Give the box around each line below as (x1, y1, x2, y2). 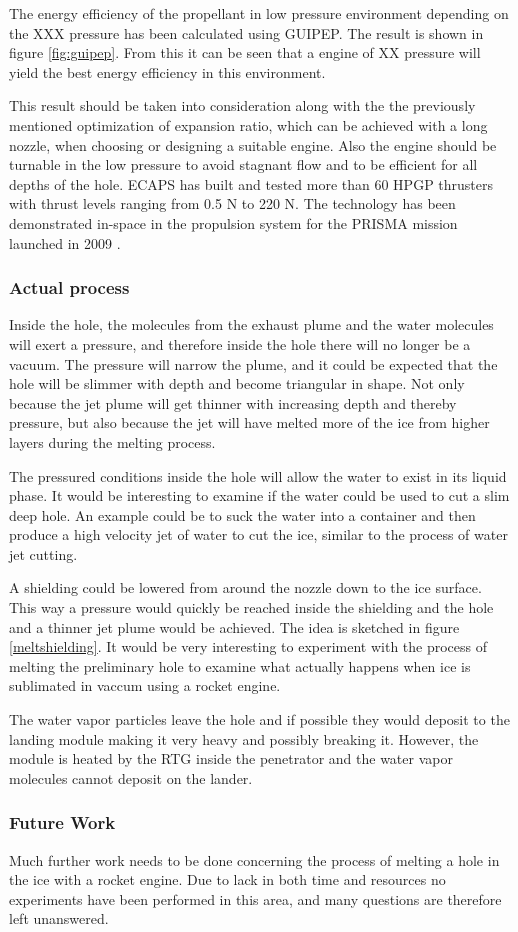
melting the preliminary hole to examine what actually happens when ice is (9, 655, 471, 676)
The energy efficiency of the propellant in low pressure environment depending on (9, 3, 509, 23)
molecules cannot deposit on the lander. (9, 767, 253, 788)
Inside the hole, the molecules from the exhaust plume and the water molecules (9, 314, 494, 335)
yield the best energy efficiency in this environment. (9, 61, 326, 82)
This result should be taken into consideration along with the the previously (9, 95, 476, 116)
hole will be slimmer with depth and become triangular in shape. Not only (9, 373, 465, 394)
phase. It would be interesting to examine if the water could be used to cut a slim (9, 485, 510, 506)
